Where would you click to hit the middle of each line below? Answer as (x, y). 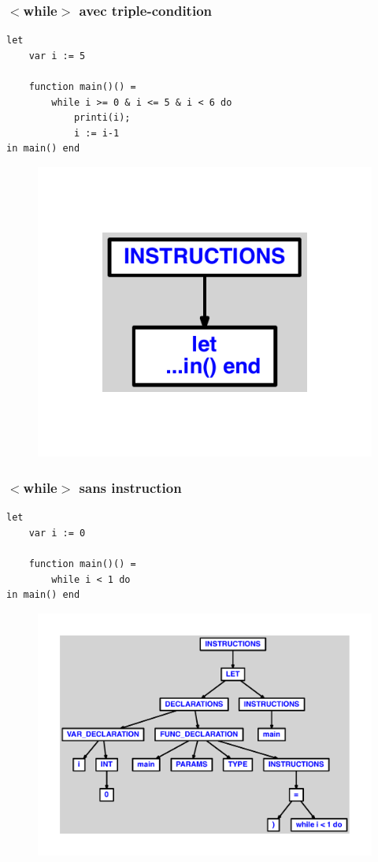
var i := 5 (57, 56)
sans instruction (130, 487)
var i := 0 (57, 533)
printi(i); (102, 118)
